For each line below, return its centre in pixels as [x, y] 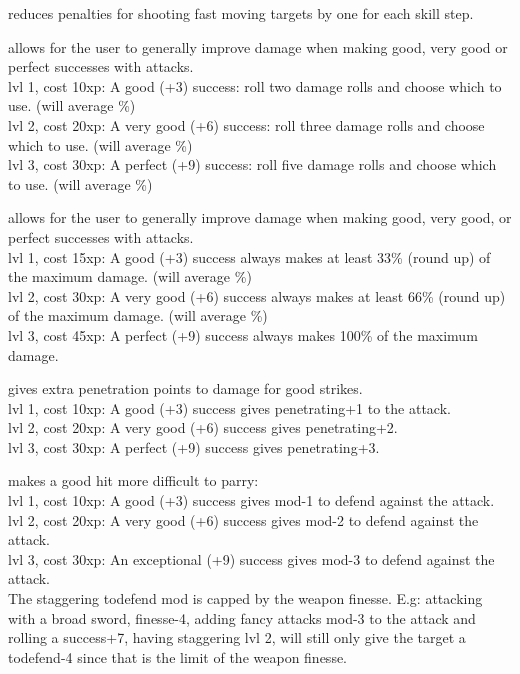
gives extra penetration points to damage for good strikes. [185, 388]
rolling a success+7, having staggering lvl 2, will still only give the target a [237, 637]
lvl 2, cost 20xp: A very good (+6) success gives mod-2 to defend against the [243, 519]
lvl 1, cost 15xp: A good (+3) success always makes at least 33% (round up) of [249, 256]
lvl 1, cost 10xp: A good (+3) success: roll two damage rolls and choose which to [255, 85]
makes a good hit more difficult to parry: [133, 480]
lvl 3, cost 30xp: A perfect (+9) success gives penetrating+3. [194, 446]
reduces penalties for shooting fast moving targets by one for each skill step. [241, 13]
